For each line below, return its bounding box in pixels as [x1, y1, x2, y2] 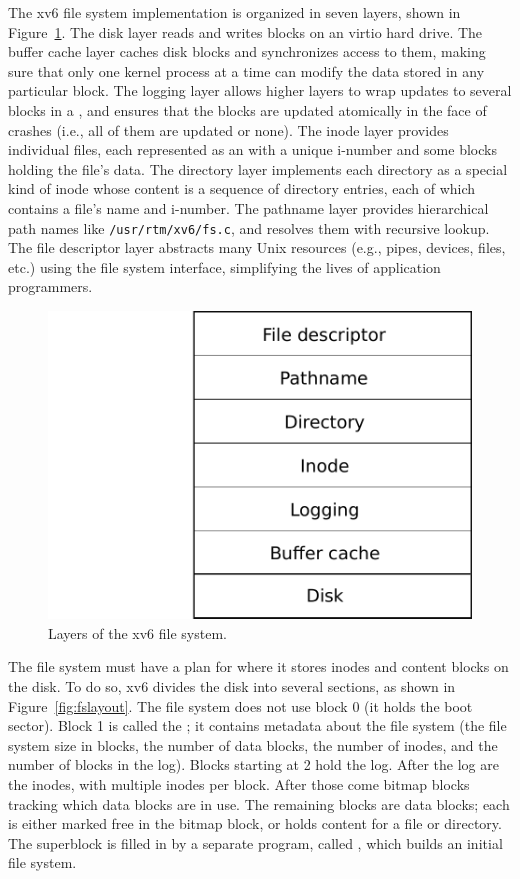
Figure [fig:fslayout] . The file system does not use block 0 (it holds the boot [8, 695, 473, 716]
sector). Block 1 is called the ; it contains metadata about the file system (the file [8, 715, 507, 736]
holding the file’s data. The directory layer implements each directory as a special [8, 158, 508, 179]
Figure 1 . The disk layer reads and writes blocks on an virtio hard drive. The [8, 21, 483, 42]
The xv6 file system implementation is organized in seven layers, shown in [8, 2, 461, 22]
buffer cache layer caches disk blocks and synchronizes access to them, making [8, 41, 486, 62]
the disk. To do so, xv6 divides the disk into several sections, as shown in [8, 675, 456, 696]
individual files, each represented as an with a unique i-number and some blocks [8, 139, 497, 160]
